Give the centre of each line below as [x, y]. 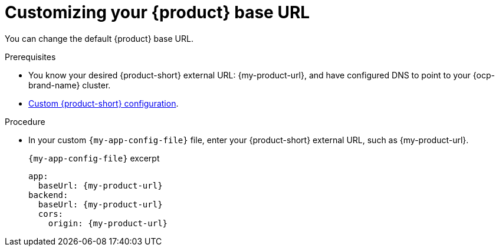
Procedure [25, 121]
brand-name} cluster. [70, 85]
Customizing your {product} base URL [157, 12]
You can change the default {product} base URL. [99, 38]
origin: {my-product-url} [108, 223]
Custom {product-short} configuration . [104, 103]
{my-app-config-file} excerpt [94, 158]
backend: [48, 195]
